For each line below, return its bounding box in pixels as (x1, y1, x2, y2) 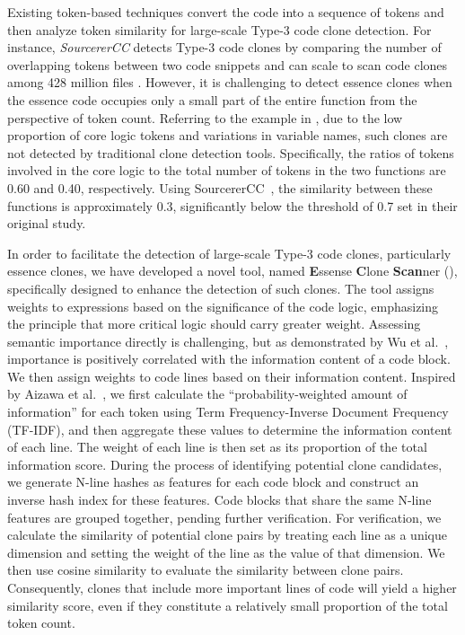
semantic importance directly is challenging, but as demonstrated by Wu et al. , (7, 331, 449, 350)
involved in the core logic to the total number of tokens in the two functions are (7, 161, 446, 180)
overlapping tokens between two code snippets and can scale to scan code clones (7, 55, 448, 74)
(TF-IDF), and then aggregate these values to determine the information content (7, 419, 452, 438)
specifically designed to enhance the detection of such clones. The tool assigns (7, 278, 434, 297)
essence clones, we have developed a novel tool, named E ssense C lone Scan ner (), (7, 261, 458, 280)
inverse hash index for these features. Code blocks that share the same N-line (7, 490, 432, 509)
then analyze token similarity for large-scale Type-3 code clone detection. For (7, 20, 432, 39)
